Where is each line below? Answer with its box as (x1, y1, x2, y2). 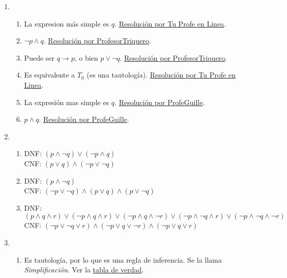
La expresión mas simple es (24, 96, 109, 107)
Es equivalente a (24, 69, 75, 80)
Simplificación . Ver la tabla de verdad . (24, 264, 144, 275)
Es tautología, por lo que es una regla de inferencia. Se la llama (24, 254, 222, 265)
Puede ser (24, 52, 55, 63)
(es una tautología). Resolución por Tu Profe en (87, 69, 236, 80)
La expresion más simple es (24, 18, 109, 29)
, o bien (74, 52, 98, 63)
